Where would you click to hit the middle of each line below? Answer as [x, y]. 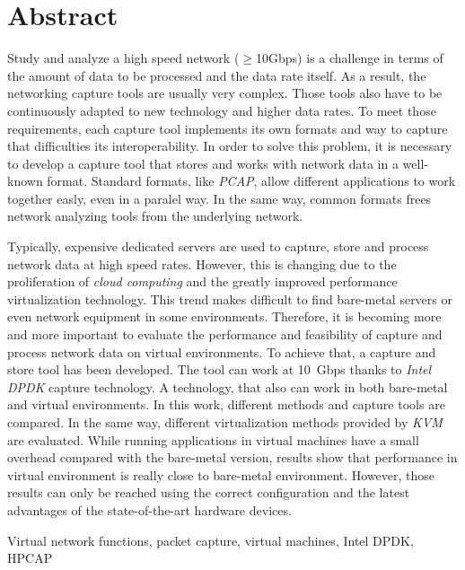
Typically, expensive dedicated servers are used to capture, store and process [218, 246]
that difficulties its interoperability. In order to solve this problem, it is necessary [230, 146]
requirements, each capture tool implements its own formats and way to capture [228, 128]
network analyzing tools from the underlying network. [155, 216]
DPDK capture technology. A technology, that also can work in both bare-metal [228, 386]
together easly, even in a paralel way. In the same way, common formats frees [219, 198]
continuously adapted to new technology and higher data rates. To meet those [222, 110]
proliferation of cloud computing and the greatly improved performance [202, 281]
